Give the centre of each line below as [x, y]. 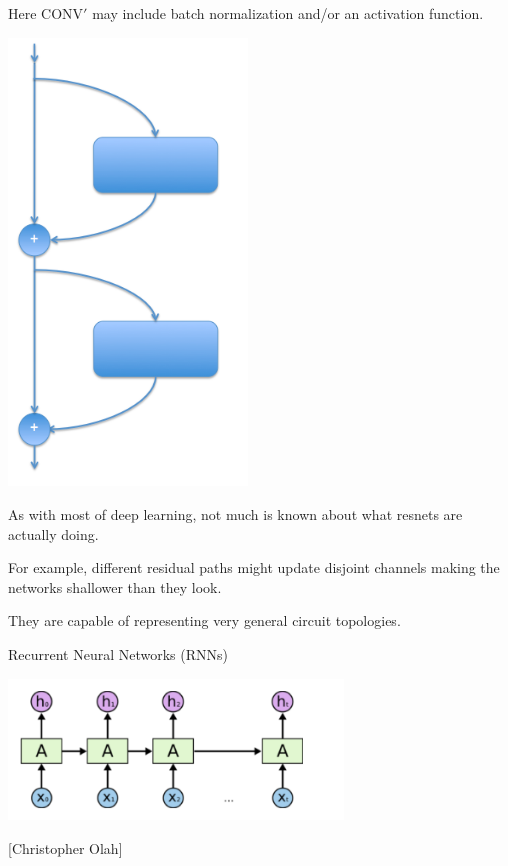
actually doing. [53, 533]
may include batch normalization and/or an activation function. [288, 13]
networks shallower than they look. [115, 586]
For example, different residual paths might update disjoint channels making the [254, 567]
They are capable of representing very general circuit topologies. [204, 620]
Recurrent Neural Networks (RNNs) [118, 654]
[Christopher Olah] [65, 847]
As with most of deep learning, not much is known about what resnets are [235, 514]
